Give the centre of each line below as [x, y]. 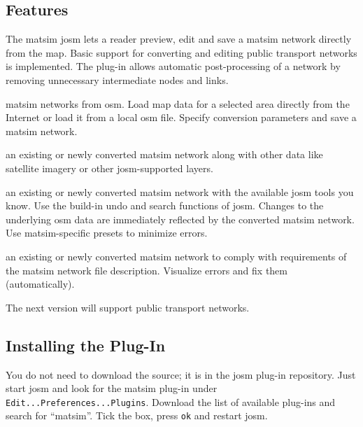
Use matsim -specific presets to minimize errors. [107, 233]
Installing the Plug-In [86, 345]
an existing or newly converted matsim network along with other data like [164, 154]
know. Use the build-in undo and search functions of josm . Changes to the [165, 205]
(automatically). [40, 284]
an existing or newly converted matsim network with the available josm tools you [180, 191]
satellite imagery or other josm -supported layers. [109, 168]
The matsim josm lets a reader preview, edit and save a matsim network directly [179, 39]
